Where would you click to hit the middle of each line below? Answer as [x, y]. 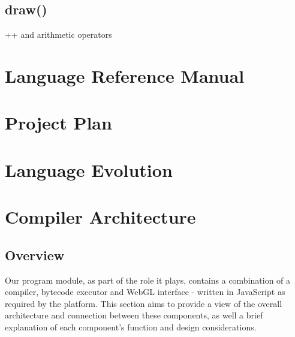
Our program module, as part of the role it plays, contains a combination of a [148, 280]
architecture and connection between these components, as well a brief [134, 315]
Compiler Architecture [100, 217]
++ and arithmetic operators [58, 34]
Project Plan [58, 123]
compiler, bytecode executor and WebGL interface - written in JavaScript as [145, 292]
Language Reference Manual [125, 75]
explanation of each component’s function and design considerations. [131, 327]
